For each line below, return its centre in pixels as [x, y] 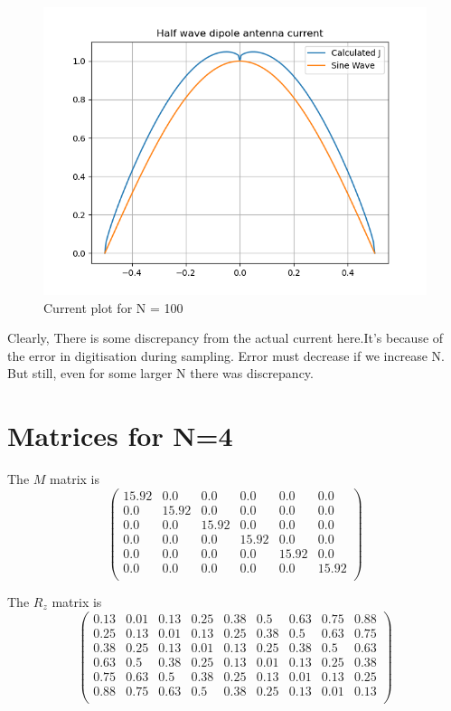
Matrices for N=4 [120, 436]
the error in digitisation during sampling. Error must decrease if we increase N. [226, 355]
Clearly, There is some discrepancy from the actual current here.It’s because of [225, 338]
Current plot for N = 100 [113, 307]
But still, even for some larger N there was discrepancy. [160, 373]
